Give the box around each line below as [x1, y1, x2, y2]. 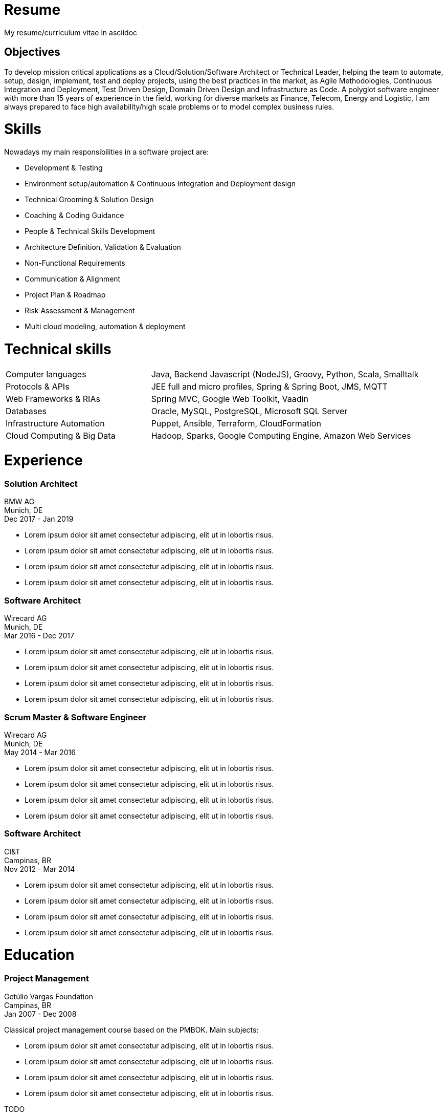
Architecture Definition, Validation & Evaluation [25, 243, 181, 252]
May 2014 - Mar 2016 [4, 747, 76, 757]
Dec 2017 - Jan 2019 [4, 514, 74, 524]
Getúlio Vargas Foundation [4, 992, 93, 1001]
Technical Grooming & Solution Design [25, 195, 154, 204]
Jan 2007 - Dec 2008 [4, 1009, 77, 1018]
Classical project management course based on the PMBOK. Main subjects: [4, 1025, 259, 1034]
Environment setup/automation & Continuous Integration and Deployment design [25, 179, 296, 188]
